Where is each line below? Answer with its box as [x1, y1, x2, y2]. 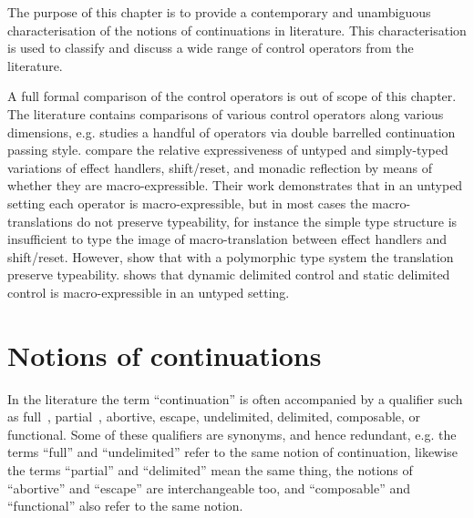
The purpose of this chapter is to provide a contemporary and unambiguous [7, 3, 431, 21]
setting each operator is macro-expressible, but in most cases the [7, 193, 368, 212]
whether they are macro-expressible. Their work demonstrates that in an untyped [7, 176, 463, 195]
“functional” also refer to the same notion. [7, 496, 243, 515]
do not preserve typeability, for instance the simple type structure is [77, 211, 458, 230]
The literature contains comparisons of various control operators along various [7, 104, 444, 123]
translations [7, 211, 73, 230]
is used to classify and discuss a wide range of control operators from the [7, 38, 414, 57]
